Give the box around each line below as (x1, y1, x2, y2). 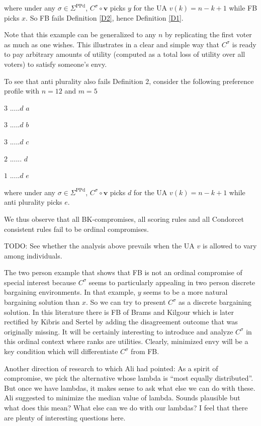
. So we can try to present (85, 297, 166, 307)
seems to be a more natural (143, 287, 228, 297)
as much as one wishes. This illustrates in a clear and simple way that (4, 39, 220, 49)
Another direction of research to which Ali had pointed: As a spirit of (4, 363, 218, 373)
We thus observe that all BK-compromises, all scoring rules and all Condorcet (4, 213, 244, 224)
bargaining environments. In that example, (4, 287, 136, 297)
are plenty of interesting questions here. (4, 412, 126, 422)
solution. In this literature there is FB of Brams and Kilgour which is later (4, 306, 234, 317)
